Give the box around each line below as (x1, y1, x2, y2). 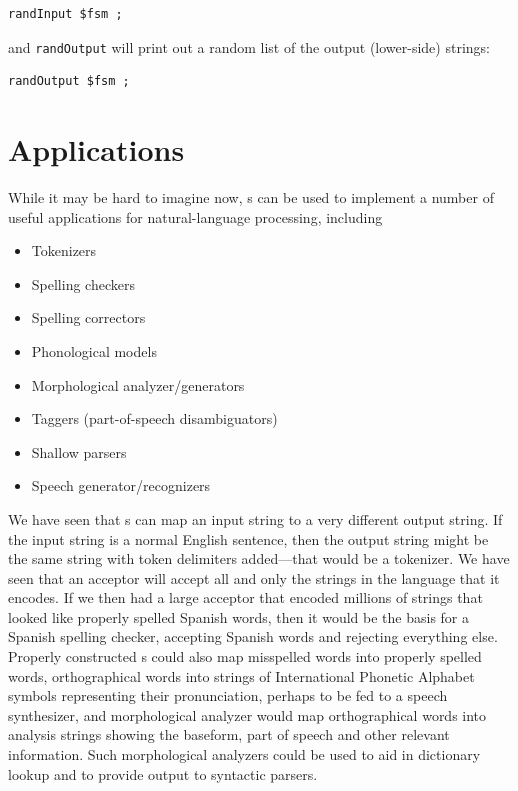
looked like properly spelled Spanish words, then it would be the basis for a (8, 606, 470, 627)
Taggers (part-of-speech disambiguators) (31, 408, 278, 429)
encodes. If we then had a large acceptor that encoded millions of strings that (8, 587, 483, 608)
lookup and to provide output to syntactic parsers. (8, 763, 318, 784)
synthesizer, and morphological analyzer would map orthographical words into (8, 704, 487, 725)
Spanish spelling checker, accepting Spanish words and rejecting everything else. (8, 626, 498, 647)
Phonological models (31, 340, 157, 361)
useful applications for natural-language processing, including (8, 206, 383, 227)
